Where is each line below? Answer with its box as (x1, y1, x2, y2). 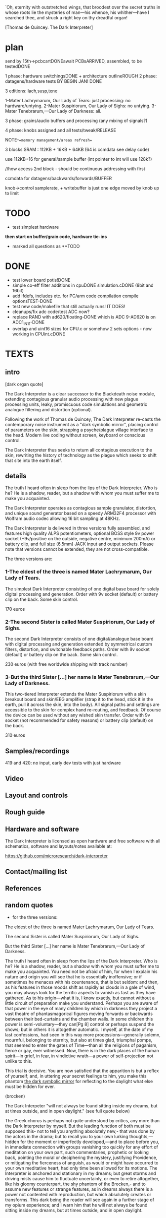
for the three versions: (12, 914, 58, 920)
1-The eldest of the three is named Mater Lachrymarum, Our (5, 568, 152, 575)
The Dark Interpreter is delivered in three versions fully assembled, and (5, 525, 150, 531)
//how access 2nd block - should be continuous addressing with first (5, 166, 146, 172)
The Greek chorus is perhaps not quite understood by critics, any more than (5, 1117, 160, 1123)
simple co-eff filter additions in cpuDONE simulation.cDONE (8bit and (12, 282, 154, 288)
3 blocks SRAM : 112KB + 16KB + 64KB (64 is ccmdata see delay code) (5, 146, 150, 152)
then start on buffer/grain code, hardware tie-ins (5, 233, 107, 240)
